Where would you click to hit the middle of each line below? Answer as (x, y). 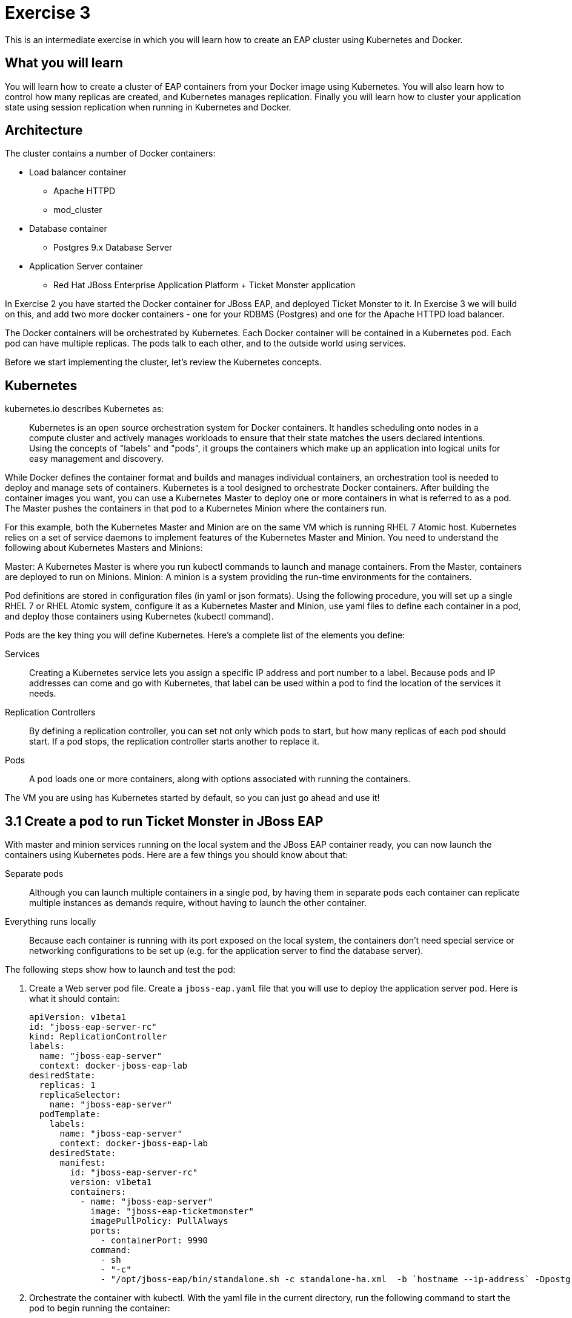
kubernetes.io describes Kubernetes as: (85, 409)
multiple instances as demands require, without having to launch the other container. (198, 903)
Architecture (44, 130)
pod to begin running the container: (100, 1308)
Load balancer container (78, 172)
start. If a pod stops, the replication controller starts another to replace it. (174, 742)
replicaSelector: (80, 1095)
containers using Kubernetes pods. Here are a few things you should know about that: (177, 855)
